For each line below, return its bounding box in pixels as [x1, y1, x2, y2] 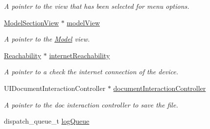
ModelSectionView [4, 17, 59, 27]
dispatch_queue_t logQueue [4, 116, 90, 126]
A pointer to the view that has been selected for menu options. [4, 1, 189, 11]
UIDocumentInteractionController [4, 83, 106, 93]
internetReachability [49, 50, 110, 60]
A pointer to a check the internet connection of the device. [4, 66, 179, 77]
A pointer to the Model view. [4, 34, 90, 44]
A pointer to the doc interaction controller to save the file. [4, 99, 178, 109]
